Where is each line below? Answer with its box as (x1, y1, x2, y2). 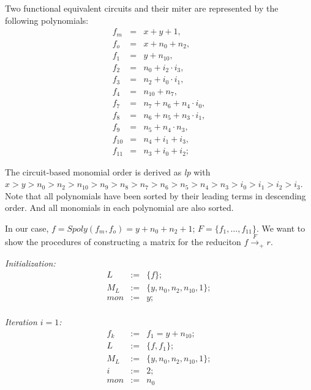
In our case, (5, 221, 49, 234)
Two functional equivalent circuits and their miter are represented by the (5, 2, 279, 14)
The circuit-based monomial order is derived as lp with (5, 165, 211, 178)
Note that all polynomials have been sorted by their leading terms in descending (5, 189, 306, 202)
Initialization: (5, 256, 56, 269)
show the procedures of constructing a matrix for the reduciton (5, 235, 241, 248)
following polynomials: (5, 13, 89, 26)
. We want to (256, 221, 305, 234)
